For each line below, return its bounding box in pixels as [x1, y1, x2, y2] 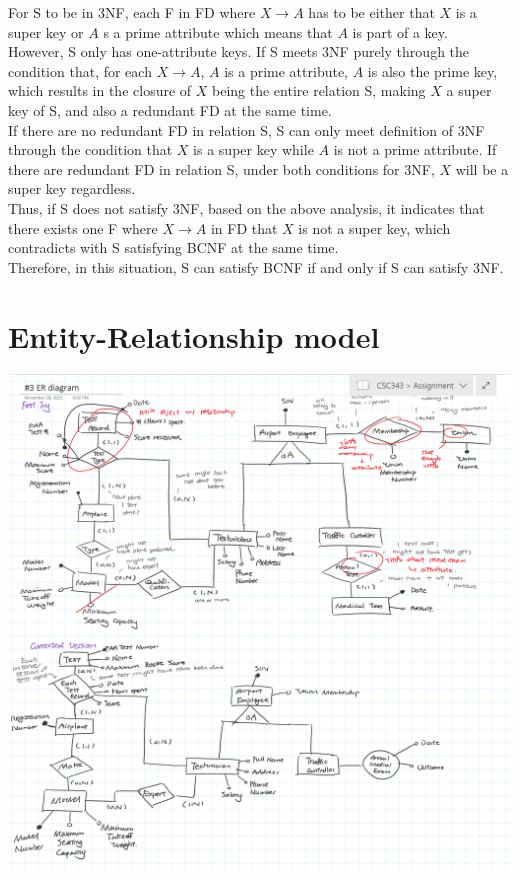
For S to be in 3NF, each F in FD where [8, 2, 256, 22]
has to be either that [308, 2, 435, 22]
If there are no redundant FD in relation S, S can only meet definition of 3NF [8, 119, 485, 140]
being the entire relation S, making [212, 80, 426, 101]
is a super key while [193, 139, 314, 160]
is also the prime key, [367, 60, 498, 81]
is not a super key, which [298, 217, 451, 238]
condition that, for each [8, 60, 152, 81]
